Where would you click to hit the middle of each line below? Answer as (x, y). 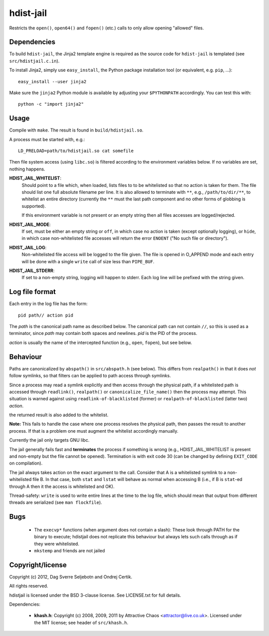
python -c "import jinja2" (51, 104)
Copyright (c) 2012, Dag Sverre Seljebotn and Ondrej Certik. (71, 577)
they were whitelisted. (57, 544)
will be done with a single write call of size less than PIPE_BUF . (88, 261)
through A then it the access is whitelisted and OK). (62, 486)
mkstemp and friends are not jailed (69, 550)
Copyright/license (38, 565)
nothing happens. (27, 169)
